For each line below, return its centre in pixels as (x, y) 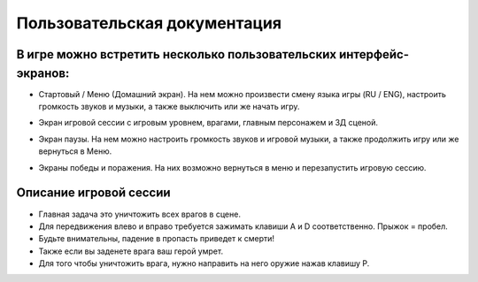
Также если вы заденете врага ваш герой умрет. (131, 251)
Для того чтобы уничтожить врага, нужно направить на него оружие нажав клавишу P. (204, 263)
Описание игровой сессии (94, 193)
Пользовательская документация (149, 23)
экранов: (43, 73)
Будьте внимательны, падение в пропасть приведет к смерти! (156, 239)
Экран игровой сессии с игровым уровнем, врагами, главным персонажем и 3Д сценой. (208, 123)
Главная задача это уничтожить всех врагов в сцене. (139, 214)
